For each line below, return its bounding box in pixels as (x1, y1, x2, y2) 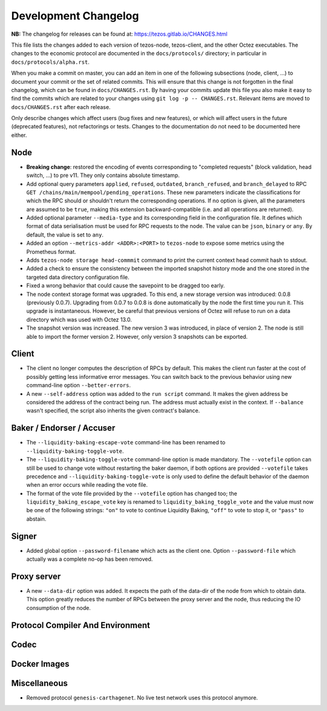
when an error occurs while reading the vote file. (26, 481, 148, 489)
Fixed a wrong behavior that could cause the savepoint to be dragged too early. (26, 282, 225, 289)
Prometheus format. (26, 248, 76, 255)
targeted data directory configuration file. (26, 273, 130, 281)
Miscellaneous (11, 678, 68, 688)
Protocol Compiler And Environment (11, 620, 151, 630)
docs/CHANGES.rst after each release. (11, 103, 111, 110)
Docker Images (11, 658, 70, 669)
